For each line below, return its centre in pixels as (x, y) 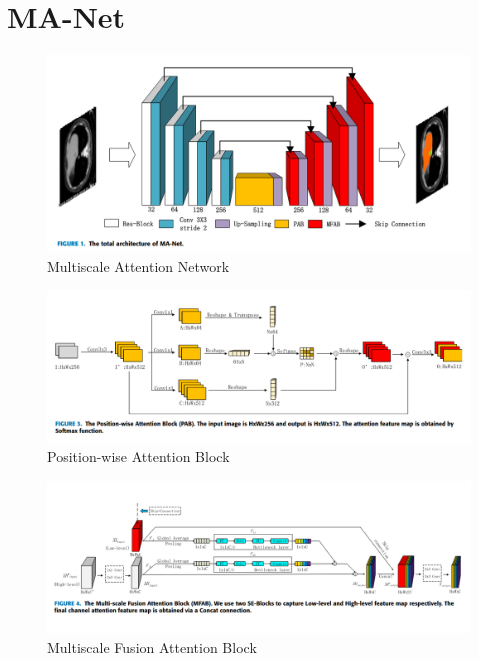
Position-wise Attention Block (138, 456)
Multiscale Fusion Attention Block (152, 646)
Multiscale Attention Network (138, 265)
